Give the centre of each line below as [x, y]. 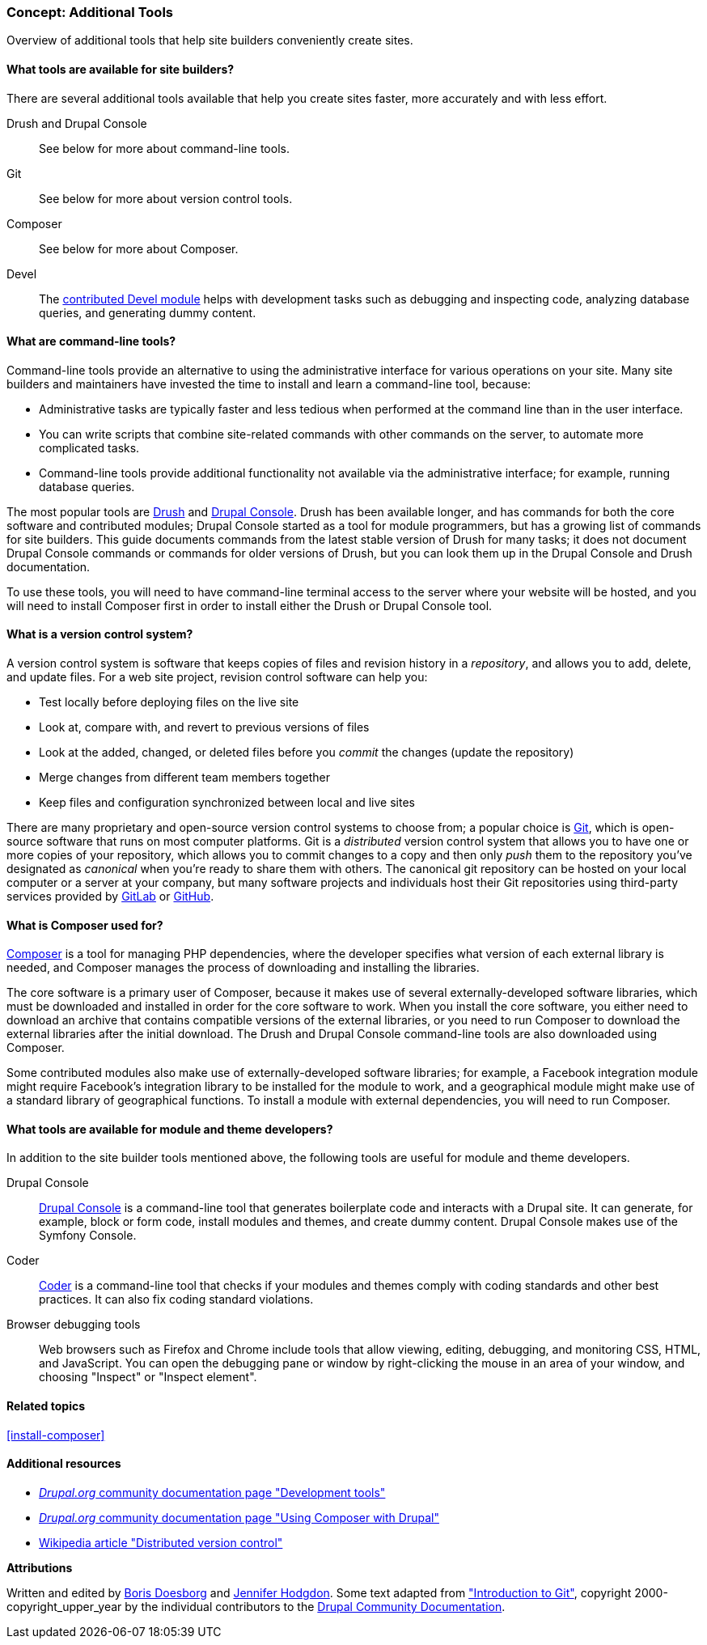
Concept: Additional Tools [90, 12]
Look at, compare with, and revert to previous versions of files [204, 727]
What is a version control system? [100, 634]
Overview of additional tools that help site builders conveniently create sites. [210, 40]
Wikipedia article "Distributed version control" [161, 1542]
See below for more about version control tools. [166, 198]
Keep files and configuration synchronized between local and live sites [227, 803]
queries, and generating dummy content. [148, 312]
